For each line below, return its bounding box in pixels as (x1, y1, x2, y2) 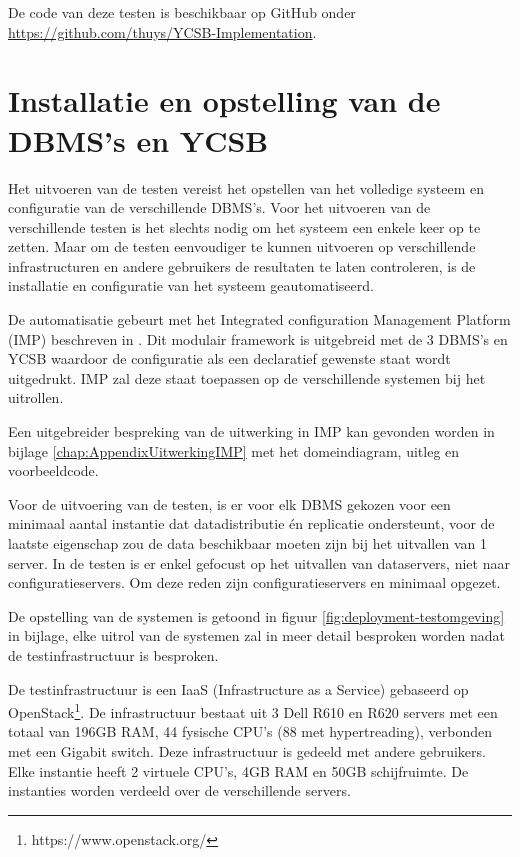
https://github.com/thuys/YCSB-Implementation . (8, 21, 317, 42)
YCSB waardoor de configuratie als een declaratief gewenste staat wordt (8, 348, 451, 369)
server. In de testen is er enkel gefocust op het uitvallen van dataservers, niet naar (8, 552, 510, 573)
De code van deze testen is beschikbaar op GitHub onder (8, 2, 356, 22)
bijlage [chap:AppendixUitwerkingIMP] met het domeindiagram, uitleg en (8, 440, 460, 461)
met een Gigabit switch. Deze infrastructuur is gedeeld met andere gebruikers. (8, 741, 486, 761)
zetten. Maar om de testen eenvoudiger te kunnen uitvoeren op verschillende (8, 236, 476, 257)
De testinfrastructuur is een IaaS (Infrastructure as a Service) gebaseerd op (8, 678, 469, 699)
